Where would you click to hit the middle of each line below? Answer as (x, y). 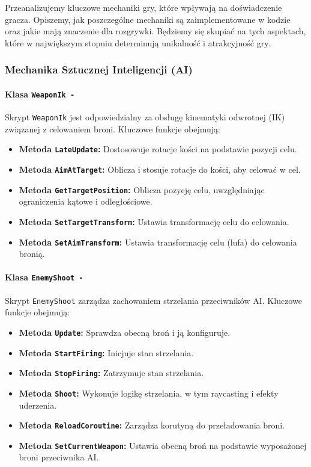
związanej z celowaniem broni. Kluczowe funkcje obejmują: (113, 128)
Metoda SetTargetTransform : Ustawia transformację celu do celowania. (154, 221)
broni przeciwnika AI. (59, 457)
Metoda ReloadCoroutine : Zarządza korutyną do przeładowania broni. (152, 425)
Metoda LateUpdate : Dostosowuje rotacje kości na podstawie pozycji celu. (158, 149)
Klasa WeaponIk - (40, 94)
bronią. (32, 254)
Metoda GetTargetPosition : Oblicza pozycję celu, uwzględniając (142, 189)
